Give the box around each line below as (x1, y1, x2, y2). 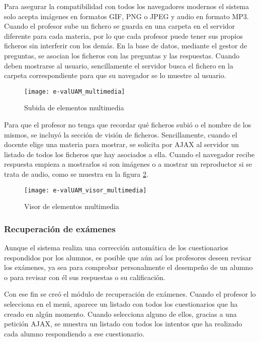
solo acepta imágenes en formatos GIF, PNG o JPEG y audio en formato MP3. (4, 11, 249, 21)
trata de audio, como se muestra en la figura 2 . (4, 168, 148, 179)
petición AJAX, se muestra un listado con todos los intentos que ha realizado (4, 318, 242, 329)
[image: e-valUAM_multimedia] (24, 88, 125, 95)
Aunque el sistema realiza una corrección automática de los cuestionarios (4, 242, 228, 253)
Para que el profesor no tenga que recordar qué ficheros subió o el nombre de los (4, 119, 251, 129)
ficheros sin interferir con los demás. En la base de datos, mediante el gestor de (4, 40, 247, 51)
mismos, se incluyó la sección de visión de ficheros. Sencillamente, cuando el (4, 129, 237, 140)
